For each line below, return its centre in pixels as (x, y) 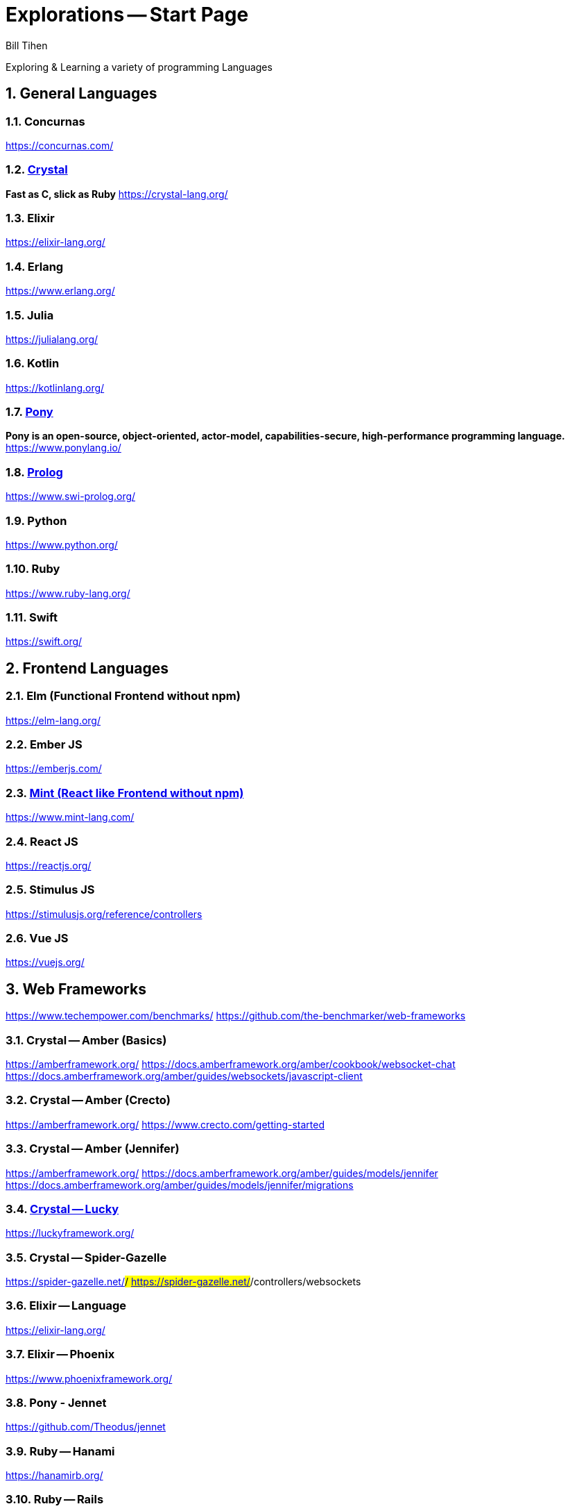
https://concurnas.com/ (60, 145)
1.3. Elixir (30, 218)
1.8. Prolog (34, 472)
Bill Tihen (27, 45)
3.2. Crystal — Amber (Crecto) (88, 1100)
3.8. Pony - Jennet (56, 1402)
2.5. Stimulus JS (50, 890)
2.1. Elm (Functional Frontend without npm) (123, 696)
